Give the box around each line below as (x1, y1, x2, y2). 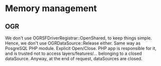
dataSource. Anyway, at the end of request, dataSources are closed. (5, 56, 142, 61)
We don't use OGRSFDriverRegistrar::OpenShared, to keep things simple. (5, 35, 152, 41)
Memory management (5, 3, 97, 14)
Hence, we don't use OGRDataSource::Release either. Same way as (5, 40, 141, 46)
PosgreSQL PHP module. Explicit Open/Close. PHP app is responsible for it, (5, 46, 157, 51)
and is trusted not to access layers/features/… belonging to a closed (5, 50, 142, 56)
